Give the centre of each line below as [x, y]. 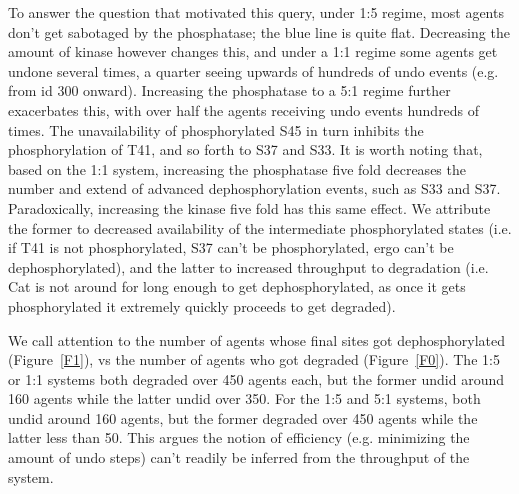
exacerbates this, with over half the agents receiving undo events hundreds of [244, 109]
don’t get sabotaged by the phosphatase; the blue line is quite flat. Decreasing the [259, 31]
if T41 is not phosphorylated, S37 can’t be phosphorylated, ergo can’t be [231, 247]
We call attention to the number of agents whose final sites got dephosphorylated [257, 339]
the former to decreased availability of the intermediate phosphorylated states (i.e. [260, 227]
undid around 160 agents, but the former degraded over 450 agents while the [243, 417]
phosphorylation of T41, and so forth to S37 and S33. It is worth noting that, [245, 149]
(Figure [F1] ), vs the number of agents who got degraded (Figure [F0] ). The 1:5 [254, 359]
